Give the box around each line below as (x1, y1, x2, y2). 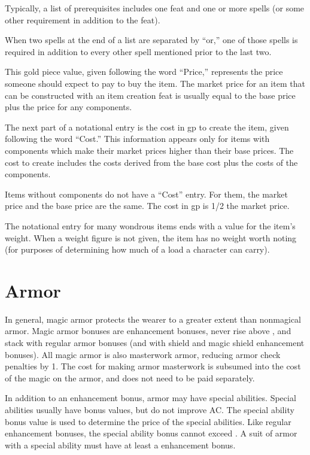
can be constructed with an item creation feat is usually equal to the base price (5, 89, 296, 101)
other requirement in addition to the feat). (5, 13, 160, 26)
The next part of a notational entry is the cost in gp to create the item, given (5, 120, 289, 133)
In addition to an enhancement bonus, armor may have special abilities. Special (5, 392, 296, 404)
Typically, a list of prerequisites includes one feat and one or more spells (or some (5, 2, 305, 14)
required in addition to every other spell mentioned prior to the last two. (5, 45, 272, 57)
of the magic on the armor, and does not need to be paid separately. (5, 371, 255, 384)
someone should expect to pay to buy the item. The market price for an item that (5, 77, 305, 89)
